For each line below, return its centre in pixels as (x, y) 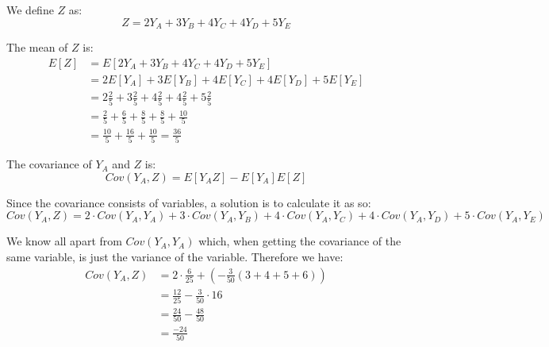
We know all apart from (64, 241)
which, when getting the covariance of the (300, 241)
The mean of (37, 47)
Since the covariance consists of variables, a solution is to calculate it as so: (189, 202)
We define (30, 10)
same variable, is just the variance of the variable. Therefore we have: (175, 257)
